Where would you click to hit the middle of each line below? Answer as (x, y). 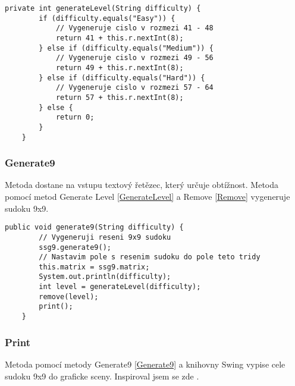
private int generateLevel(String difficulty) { (103, 8)
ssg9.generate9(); (75, 247)
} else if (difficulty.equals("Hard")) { (122, 78)
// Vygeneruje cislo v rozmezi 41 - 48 (134, 28)
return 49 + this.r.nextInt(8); (120, 68)
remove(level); (69, 296)
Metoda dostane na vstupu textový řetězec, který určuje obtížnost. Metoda (142, 185)
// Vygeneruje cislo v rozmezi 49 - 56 (134, 58)
